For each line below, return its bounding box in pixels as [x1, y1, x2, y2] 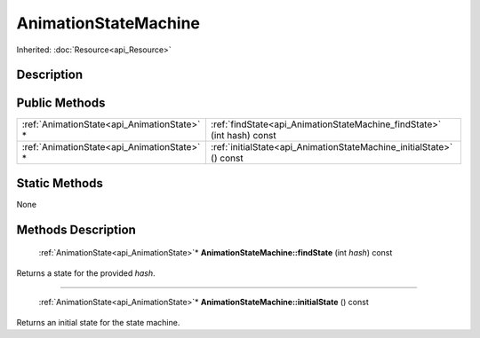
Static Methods [16, 176, 104, 191]
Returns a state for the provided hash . [16, 267, 156, 279]
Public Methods [16, 96, 106, 111]
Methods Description [16, 222, 137, 237]
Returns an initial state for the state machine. [16, 317, 180, 327]
